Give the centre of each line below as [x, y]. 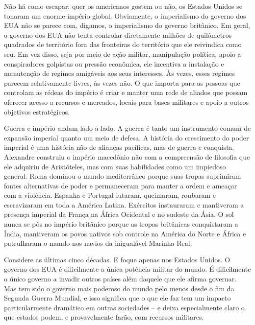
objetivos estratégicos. [37, 111]
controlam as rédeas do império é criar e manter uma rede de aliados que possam [126, 92]
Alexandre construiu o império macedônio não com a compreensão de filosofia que [127, 156]
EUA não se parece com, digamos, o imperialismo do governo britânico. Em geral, [127, 25]
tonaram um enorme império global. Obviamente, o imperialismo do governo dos [125, 15]
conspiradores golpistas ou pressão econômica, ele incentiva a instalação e [114, 63]
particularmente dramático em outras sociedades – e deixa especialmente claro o [124, 307]
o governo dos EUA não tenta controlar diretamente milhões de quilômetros [118, 35]
